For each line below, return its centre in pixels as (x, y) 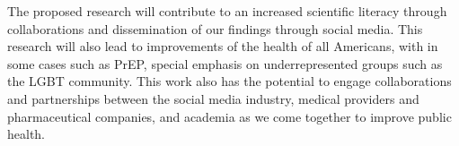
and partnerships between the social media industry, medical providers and (213, 98)
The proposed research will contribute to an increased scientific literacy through (227, 11)
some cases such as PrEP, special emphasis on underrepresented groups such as (225, 63)
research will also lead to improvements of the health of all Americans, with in (223, 46)
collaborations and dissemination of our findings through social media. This (215, 28)
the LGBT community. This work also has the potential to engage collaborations (229, 81)
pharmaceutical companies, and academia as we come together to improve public (229, 116)
